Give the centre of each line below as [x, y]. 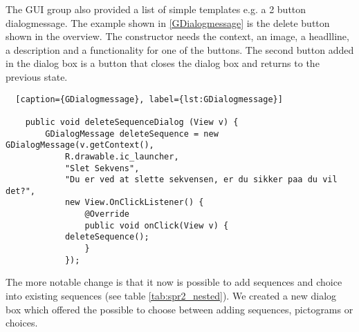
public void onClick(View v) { [157, 225]
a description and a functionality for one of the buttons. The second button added [180, 49]
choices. [22, 323]
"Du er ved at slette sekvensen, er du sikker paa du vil [201, 180]
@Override [107, 214]
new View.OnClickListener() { [134, 203]
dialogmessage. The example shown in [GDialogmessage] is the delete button [168, 22]
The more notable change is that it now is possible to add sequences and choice [174, 282]
